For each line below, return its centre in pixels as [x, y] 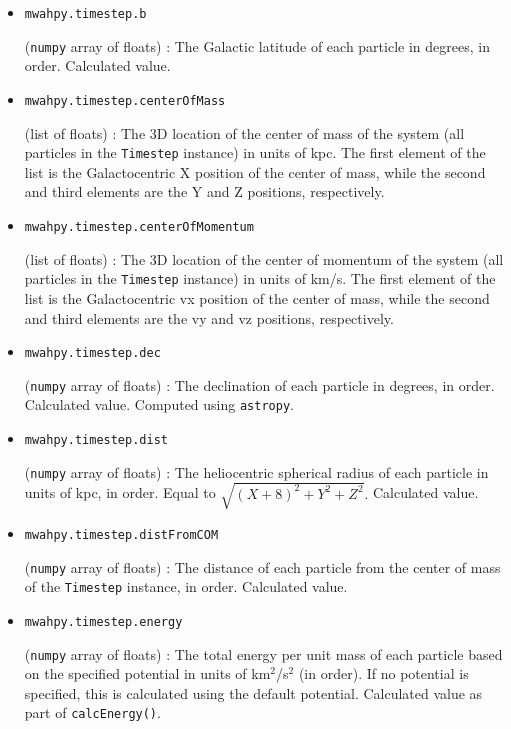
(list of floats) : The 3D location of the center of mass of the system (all [244, 132]
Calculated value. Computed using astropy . [159, 404]
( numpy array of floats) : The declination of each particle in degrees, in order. [259, 384]
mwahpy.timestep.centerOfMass [125, 100]
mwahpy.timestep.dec [92, 353]
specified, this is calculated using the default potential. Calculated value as [253, 692]
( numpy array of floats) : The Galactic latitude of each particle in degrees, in [257, 45]
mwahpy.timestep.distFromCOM [121, 534]
